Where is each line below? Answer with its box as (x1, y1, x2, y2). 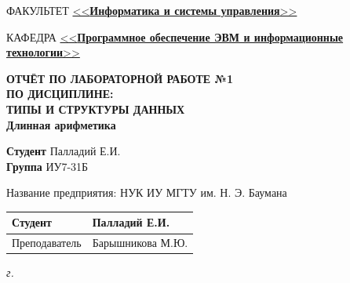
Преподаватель (12, 234, 82, 251)
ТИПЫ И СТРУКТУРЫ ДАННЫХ (6, 100, 185, 117)
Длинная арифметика (6, 116, 116, 132)
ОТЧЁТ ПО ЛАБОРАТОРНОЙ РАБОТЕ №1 (6, 70, 233, 86)
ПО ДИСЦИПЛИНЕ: (6, 85, 114, 102)
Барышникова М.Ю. (92, 234, 188, 251)
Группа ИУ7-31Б (6, 158, 89, 174)
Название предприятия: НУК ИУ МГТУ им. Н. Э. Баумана (6, 184, 287, 201)
